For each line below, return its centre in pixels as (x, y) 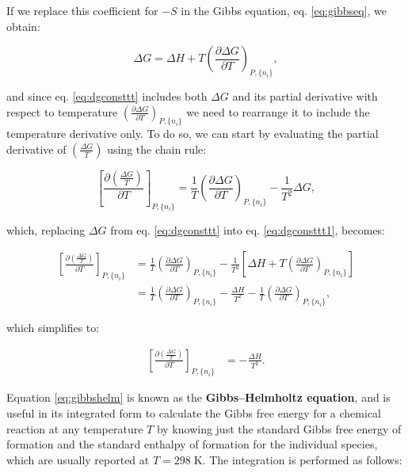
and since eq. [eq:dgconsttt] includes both (107, 95)
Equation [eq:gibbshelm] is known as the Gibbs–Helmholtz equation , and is (198, 397)
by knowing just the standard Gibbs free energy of (279, 428)
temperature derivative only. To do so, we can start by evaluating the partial (193, 134)
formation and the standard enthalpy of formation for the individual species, (192, 444)
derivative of (36, 149)
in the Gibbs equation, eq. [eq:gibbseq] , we (284, 10)
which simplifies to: (53, 327)
